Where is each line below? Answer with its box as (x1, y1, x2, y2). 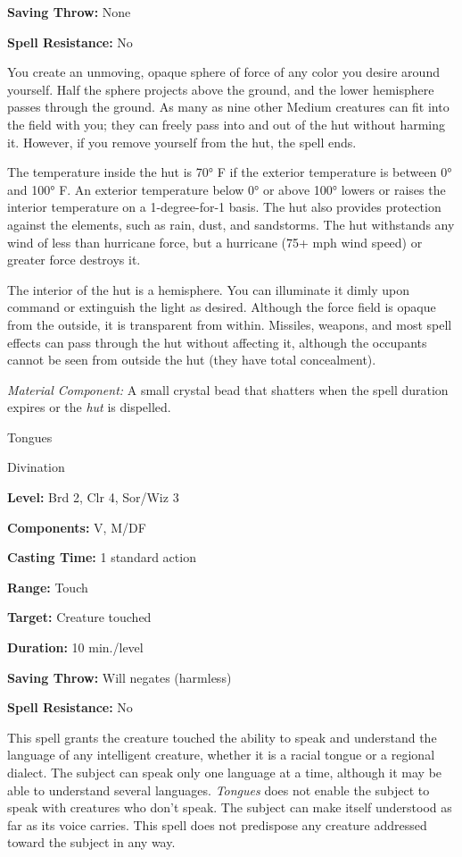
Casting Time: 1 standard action (7, 548, 196, 567)
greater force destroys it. (7, 250, 141, 269)
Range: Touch (7, 577, 88, 596)
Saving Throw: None (7, 3, 131, 21)
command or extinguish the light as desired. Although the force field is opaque (7, 298, 436, 316)
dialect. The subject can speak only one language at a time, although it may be (7, 763, 442, 781)
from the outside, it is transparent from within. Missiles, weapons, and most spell (7, 315, 452, 333)
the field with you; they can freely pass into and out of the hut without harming (7, 114, 446, 133)
